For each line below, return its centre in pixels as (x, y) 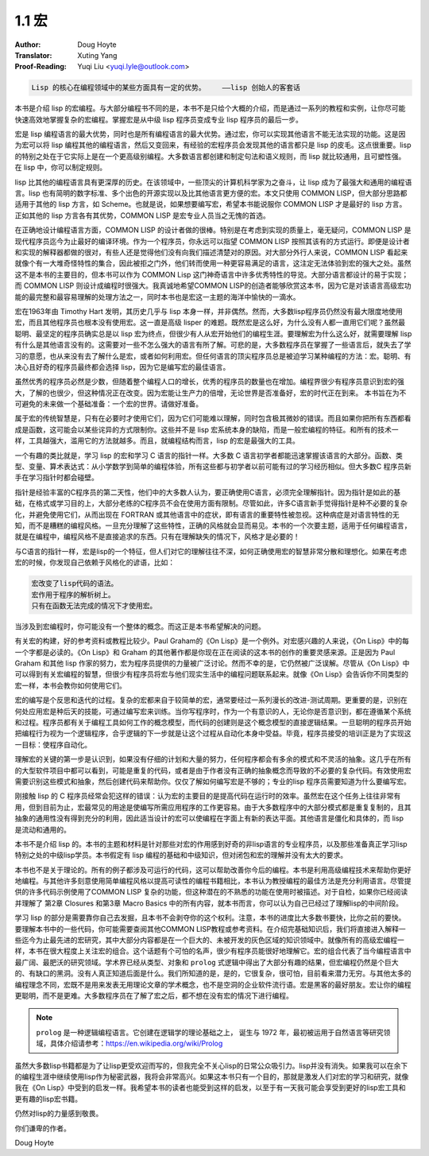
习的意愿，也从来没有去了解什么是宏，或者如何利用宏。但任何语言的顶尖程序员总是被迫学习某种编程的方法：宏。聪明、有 (213, 356)
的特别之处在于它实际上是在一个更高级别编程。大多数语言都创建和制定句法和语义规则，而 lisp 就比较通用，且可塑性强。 (210, 156)
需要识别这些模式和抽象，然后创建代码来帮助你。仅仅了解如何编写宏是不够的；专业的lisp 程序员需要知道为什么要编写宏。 (213, 781)
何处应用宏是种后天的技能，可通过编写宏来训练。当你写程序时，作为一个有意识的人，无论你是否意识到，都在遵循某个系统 (213, 711)
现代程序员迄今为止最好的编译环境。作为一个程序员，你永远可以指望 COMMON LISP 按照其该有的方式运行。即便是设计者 (212, 241)
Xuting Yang (97, 55)
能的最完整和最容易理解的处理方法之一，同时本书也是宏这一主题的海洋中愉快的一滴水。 (157, 297)
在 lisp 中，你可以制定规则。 (61, 168)
